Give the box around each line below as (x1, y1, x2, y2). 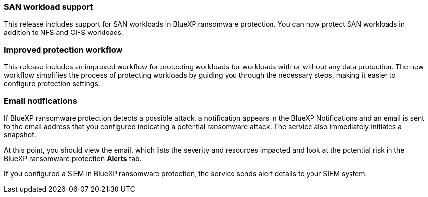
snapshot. (4, 130, 36, 139)
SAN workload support (4, 2, 93, 12)
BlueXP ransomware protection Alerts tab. (4, 154, 142, 163)
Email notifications (4, 96, 77, 106)
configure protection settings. (4, 79, 100, 88)
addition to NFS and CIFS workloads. (4, 28, 123, 37)
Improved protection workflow (4, 44, 123, 55)
